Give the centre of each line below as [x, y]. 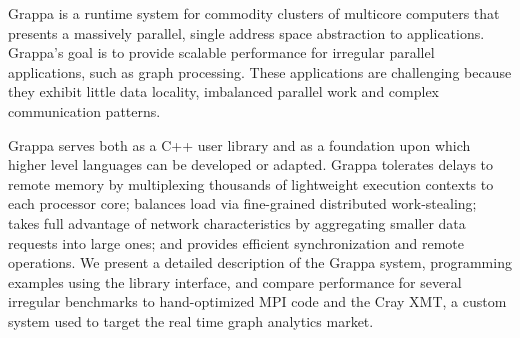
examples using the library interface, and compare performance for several [235, 281]
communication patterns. [84, 110]
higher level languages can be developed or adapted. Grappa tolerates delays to [251, 164]
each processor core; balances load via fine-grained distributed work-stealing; [242, 203]
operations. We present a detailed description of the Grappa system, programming [260, 262]
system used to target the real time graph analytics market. [191, 320]
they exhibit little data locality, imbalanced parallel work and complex [224, 91]
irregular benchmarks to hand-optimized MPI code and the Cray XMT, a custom [257, 301]
